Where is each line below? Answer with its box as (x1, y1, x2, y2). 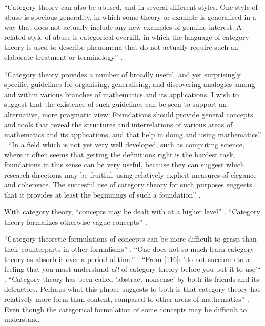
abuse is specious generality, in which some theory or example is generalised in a (4, 11, 256, 22)
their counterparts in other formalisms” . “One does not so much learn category (4, 244, 254, 254)
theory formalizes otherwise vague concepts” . (4, 216, 147, 227)
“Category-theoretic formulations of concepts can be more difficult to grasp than (4, 233, 257, 244)
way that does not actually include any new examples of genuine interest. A (4, 21, 242, 32)
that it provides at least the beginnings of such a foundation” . (4, 189, 201, 200)
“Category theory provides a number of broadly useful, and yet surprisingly (4, 69, 241, 79)
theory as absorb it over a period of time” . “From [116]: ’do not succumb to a (4, 253, 250, 264)
